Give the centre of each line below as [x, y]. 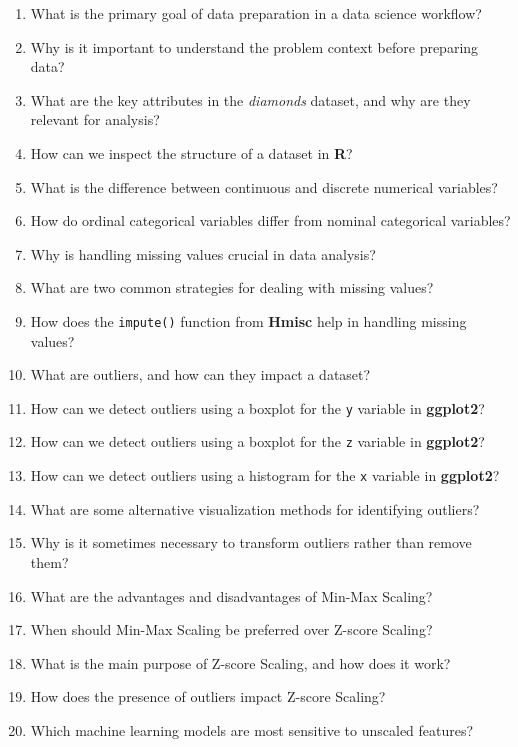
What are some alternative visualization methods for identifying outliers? [255, 508]
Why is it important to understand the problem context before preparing [254, 46]
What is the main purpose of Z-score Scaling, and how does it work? [240, 662]
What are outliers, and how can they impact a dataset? [200, 374]
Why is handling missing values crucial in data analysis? [203, 253]
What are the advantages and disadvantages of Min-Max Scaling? [231, 595]
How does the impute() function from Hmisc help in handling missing [248, 320]
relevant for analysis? [95, 119]
